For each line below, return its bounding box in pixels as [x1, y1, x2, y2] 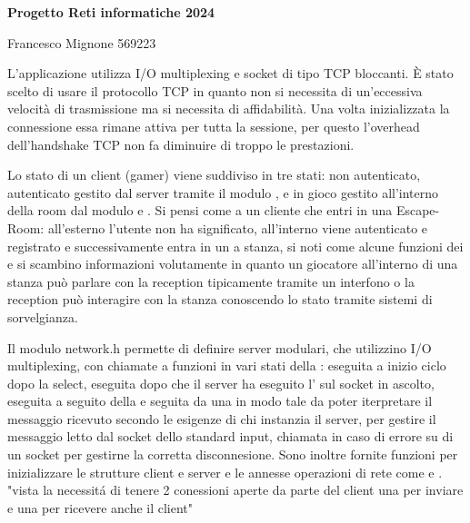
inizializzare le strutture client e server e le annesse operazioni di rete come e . [7, 462, 443, 481]
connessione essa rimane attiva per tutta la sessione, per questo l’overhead [7, 116, 420, 135]
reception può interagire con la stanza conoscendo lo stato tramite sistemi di [7, 290, 433, 309]
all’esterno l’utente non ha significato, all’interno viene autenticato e [47, 218, 428, 237]
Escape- [395, 201, 440, 220]
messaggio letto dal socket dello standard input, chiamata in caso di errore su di [7, 427, 454, 446]
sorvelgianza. [7, 307, 78, 326]
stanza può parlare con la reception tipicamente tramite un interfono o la [7, 271, 415, 291]
